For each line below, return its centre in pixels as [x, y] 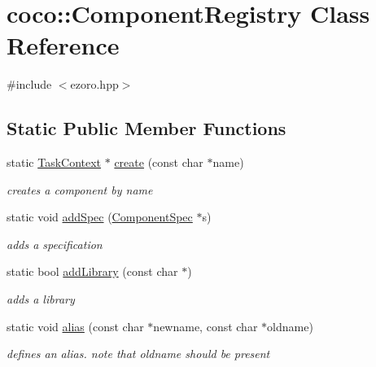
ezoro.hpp [94, 84]
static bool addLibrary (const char [92, 271]
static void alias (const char [75, 326]
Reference [63, 45]
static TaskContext [54, 162]
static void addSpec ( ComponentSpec [100, 217]
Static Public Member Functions [146, 128]
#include [29, 84]
